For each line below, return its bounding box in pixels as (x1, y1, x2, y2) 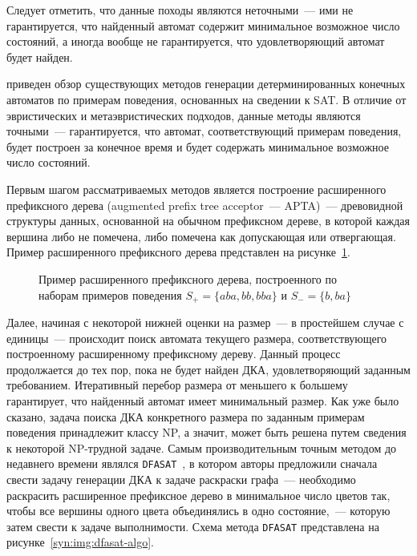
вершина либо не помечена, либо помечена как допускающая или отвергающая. (6, 228, 396, 244)
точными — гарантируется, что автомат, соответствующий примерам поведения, (6, 123, 402, 139)
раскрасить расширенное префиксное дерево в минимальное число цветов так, (6, 486, 391, 503)
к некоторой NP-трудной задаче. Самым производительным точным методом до (6, 439, 397, 456)
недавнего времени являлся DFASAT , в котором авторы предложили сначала (6, 455, 378, 472)
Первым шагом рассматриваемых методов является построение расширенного (6, 180, 387, 197)
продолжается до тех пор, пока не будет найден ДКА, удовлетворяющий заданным (6, 361, 411, 377)
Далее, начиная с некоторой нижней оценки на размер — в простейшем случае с (6, 313, 404, 330)
